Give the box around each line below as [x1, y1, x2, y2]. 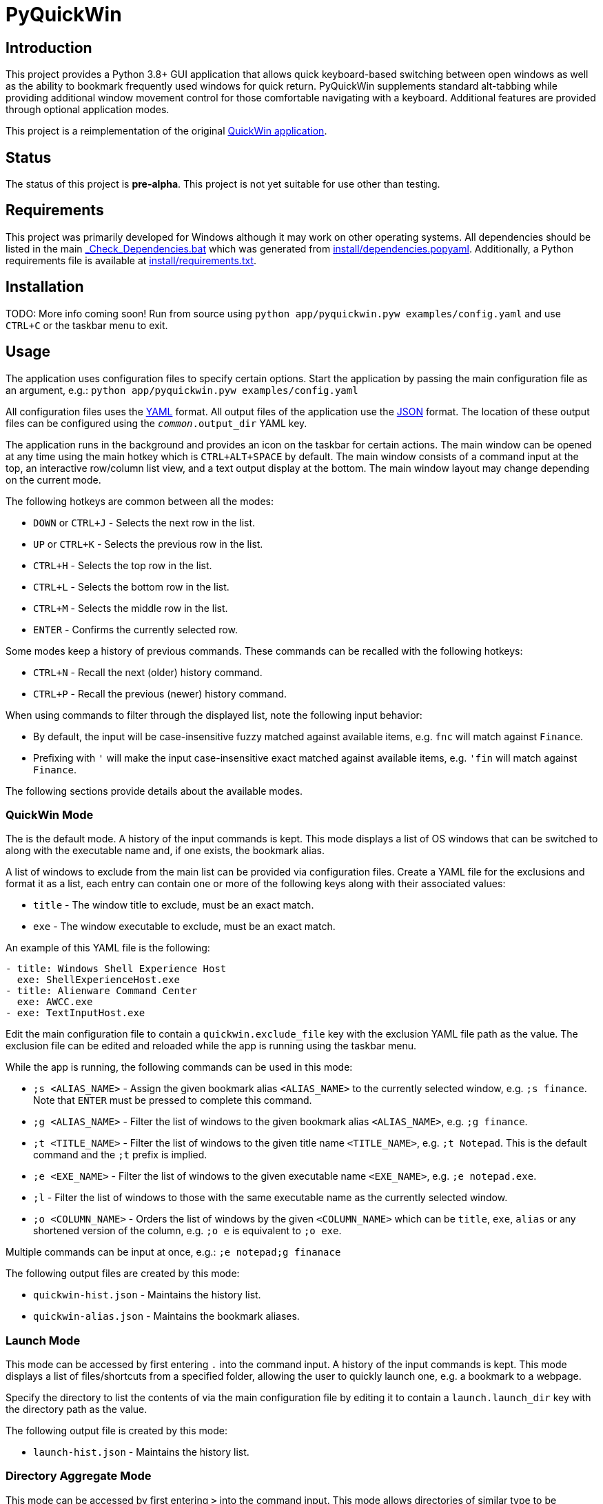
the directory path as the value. [6, 1403, 147, 1416]
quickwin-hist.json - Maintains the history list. [33, 1289, 261, 1301]
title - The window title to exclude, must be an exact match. [33, 899, 314, 911]
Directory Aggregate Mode [6, 1469, 152, 1483]
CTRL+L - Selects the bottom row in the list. [33, 580, 229, 593]
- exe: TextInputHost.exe [6, 1007, 145, 1019]
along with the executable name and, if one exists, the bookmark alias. [6, 844, 325, 857]
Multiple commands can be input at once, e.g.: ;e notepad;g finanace [6, 1246, 341, 1258]
